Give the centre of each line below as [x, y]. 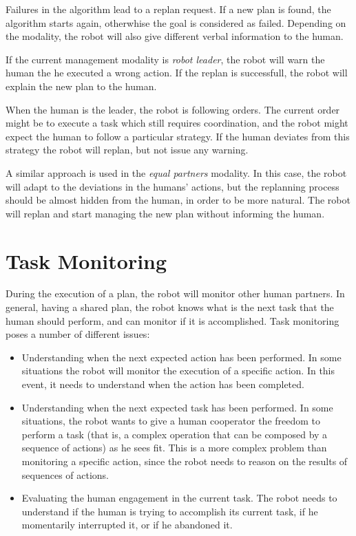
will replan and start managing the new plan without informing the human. [165, 213]
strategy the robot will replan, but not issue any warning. [127, 150]
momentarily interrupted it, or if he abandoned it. [127, 525]
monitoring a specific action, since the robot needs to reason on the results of [185, 461]
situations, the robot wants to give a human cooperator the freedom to [171, 421]
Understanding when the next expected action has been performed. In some [181, 357]
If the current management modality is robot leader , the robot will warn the [165, 59]
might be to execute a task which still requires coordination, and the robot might [177, 123]
